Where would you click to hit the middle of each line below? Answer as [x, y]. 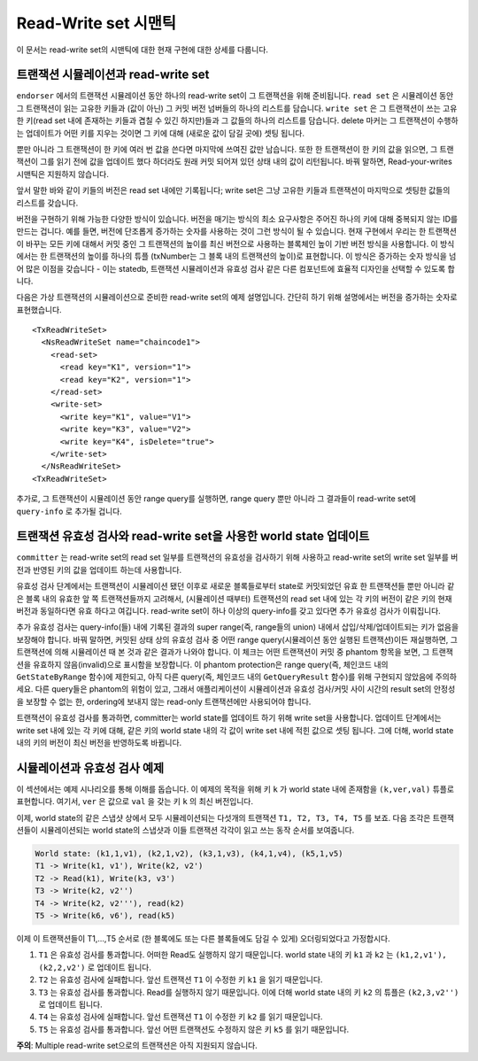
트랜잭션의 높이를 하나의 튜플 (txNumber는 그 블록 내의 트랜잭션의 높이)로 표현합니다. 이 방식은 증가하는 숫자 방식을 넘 [253, 256]
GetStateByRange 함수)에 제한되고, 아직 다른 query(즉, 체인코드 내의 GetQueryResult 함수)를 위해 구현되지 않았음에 [225, 677]
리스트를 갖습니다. [47, 203]
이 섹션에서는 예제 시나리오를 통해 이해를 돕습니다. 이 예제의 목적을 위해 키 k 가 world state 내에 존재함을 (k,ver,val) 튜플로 [235, 789]
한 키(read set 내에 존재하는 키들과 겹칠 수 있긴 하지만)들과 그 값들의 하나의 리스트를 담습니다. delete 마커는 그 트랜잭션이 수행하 [238, 120]
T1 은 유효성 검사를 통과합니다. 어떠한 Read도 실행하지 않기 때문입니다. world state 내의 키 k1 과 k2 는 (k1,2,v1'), [243, 955]
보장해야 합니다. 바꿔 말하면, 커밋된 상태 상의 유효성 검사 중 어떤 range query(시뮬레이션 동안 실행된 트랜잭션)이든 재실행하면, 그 [237, 639]
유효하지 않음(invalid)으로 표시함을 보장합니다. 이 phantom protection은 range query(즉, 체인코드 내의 [210, 664]
